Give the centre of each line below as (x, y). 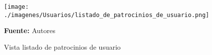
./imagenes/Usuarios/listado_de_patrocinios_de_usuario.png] (107, 15)
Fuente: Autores (30, 30)
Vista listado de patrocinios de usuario (63, 46)
